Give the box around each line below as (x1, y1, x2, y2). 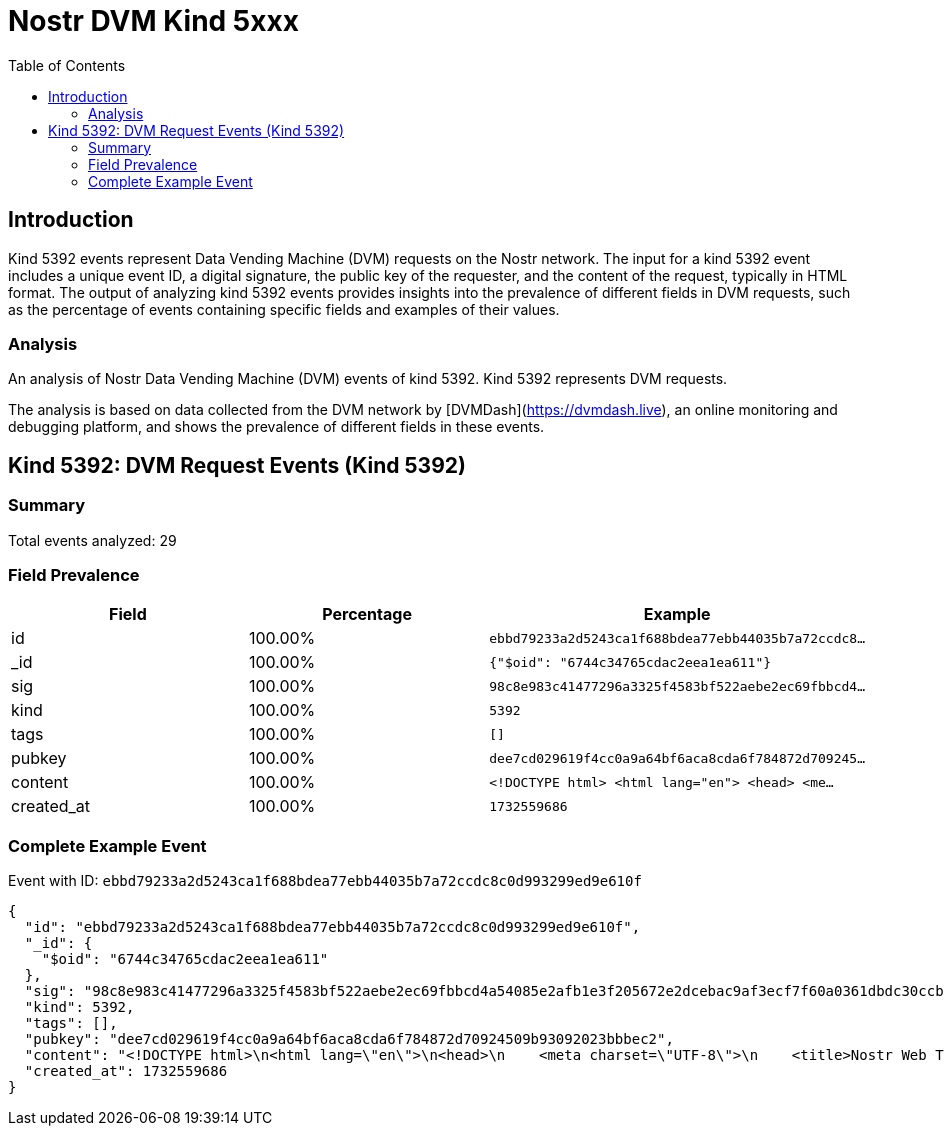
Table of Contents (8, 56, 126, 74)
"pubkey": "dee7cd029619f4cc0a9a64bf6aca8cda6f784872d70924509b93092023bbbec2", (24, 1031, 674, 1048)
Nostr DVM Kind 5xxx (8, 4, 299, 38)
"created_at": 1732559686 (24, 1063, 228, 1080)
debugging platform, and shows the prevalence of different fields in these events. (8, 418, 545, 436)
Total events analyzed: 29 (8, 531, 177, 549)
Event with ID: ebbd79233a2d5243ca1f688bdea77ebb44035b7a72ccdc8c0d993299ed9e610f (8, 872, 642, 890)
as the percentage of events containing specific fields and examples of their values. (8, 300, 560, 318)
